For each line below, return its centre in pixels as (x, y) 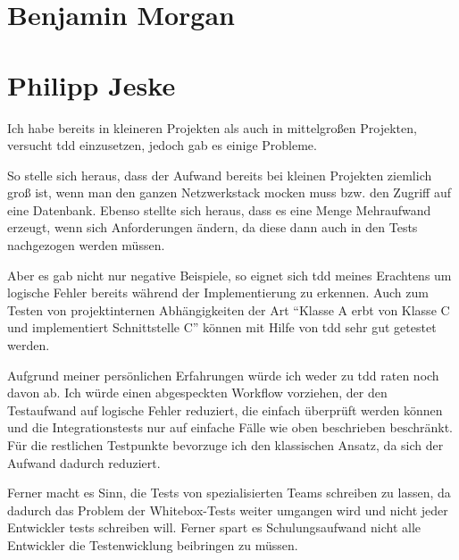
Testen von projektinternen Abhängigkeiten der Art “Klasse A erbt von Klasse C (229, 309)
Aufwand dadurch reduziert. (84, 462)
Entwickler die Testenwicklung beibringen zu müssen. (153, 544)
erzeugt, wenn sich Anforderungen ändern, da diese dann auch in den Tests (213, 227)
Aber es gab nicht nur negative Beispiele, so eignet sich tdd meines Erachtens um (229, 275)
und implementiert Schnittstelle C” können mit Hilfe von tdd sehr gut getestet (222, 327)
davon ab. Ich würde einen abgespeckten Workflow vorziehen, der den (197, 393)
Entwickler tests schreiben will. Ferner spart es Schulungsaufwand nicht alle (214, 527)
